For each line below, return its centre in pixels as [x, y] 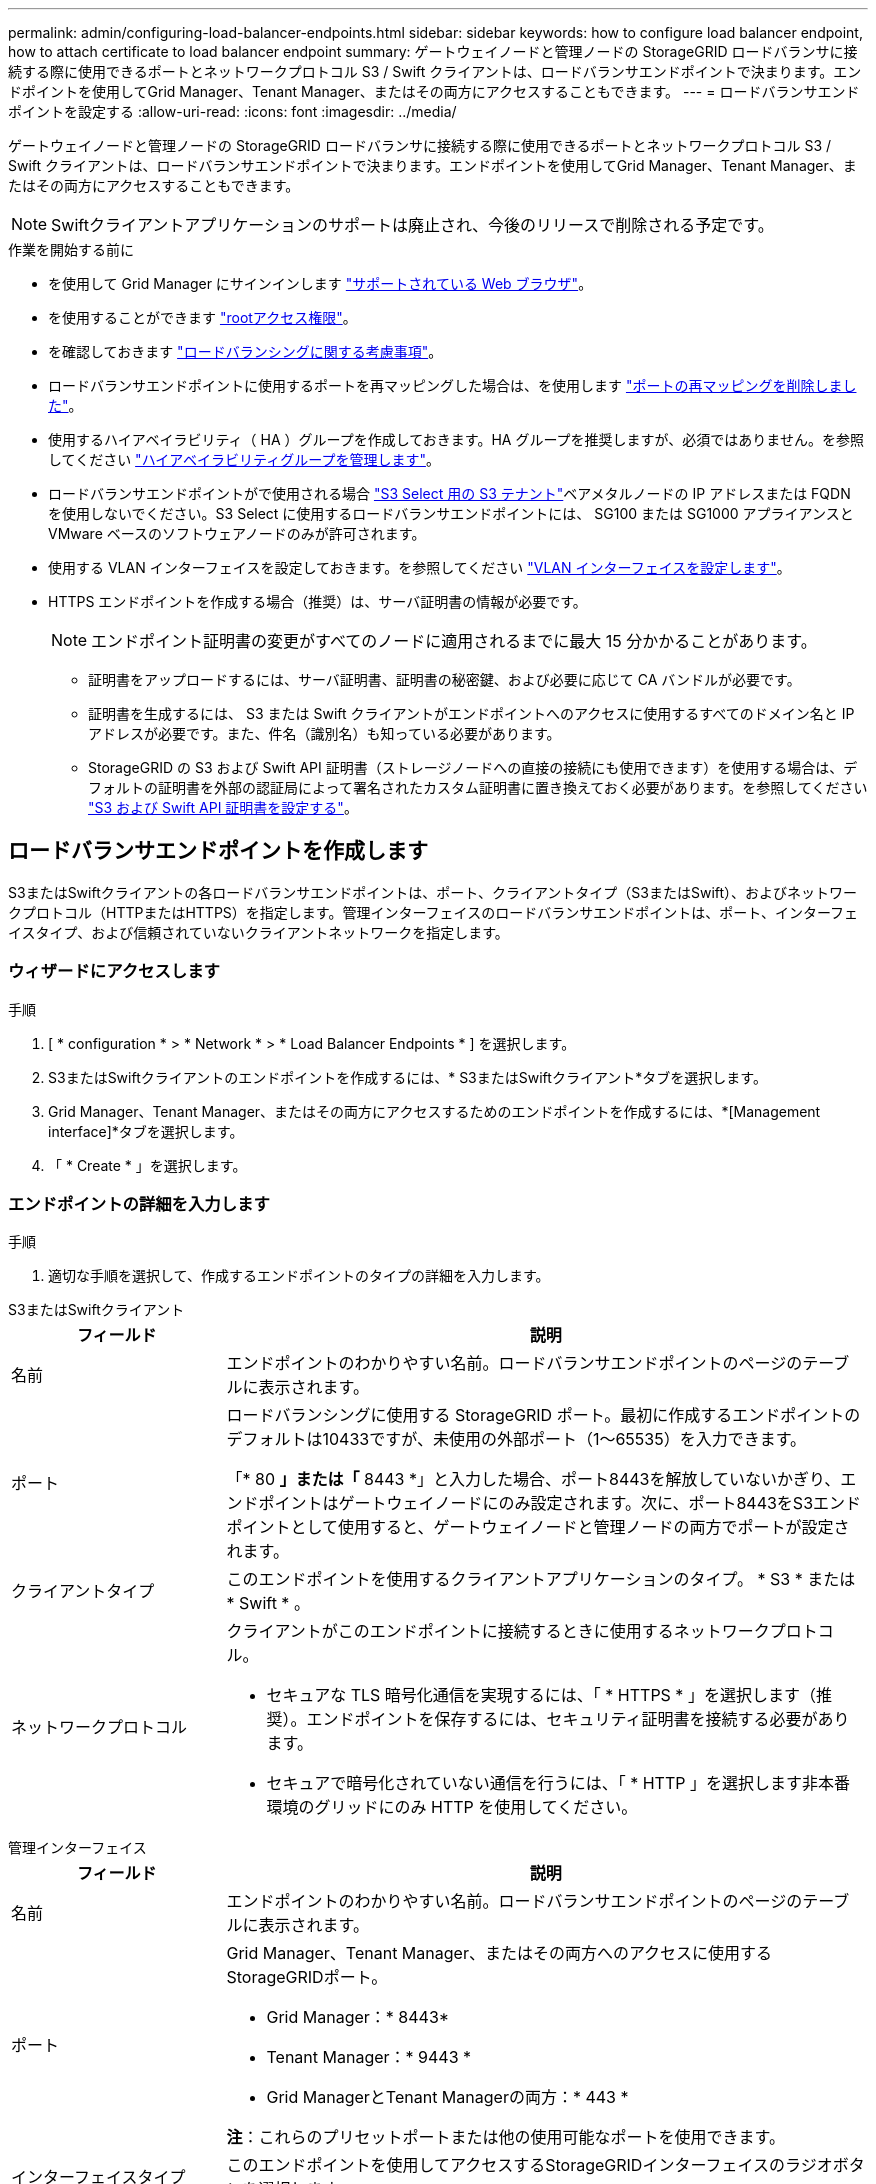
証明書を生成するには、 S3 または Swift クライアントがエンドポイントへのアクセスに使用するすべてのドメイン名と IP [471, 713]
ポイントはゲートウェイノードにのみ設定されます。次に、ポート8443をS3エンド [560, 1503]
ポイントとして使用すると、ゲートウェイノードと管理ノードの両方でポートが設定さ [538, 1527]
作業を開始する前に [71, 249]
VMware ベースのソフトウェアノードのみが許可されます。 [237, 533]
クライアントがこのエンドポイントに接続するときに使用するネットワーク [498, 1631]
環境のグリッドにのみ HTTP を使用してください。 [452, 1807]
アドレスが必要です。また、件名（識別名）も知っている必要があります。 [324, 733]
